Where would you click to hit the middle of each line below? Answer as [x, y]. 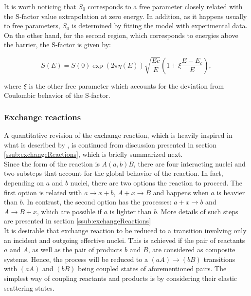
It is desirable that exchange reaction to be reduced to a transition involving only [125, 230]
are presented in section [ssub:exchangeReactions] [78, 221]
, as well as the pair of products [75, 250]
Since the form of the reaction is [52, 163]
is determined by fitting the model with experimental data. [160, 26]
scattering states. [29, 287]
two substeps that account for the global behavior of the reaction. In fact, [114, 173]
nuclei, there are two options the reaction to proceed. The [156, 182]
